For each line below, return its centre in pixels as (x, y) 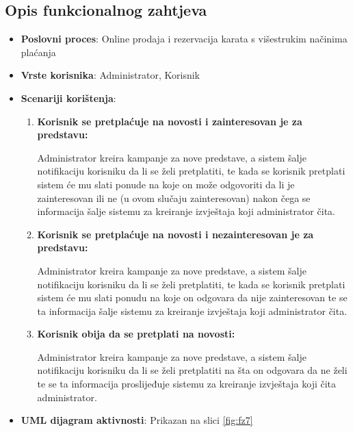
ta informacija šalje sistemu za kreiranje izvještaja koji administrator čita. (192, 310)
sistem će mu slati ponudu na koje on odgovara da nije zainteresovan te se (192, 297)
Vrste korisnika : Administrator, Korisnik (110, 75)
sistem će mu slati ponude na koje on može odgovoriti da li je (166, 184)
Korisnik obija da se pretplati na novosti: (136, 334)
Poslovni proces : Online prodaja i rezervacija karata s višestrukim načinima (184, 39)
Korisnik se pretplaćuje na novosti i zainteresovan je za (170, 121)
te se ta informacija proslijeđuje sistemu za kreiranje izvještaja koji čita (187, 384)
